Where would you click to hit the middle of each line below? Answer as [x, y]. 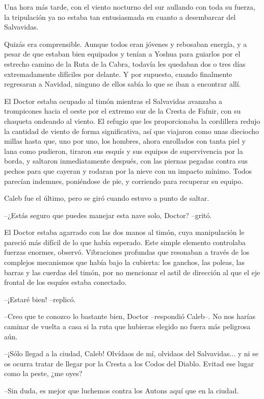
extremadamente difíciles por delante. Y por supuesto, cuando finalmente [118, 74]
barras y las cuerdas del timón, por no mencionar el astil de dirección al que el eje [132, 272]
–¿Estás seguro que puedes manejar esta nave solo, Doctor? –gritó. [108, 215]
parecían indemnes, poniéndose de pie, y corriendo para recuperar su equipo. [124, 181]
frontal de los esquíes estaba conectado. [65, 282]
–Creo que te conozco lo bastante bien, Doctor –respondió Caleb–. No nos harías [130, 316]
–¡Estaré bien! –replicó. [40, 299]
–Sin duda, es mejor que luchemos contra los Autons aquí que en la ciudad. [122, 390]
